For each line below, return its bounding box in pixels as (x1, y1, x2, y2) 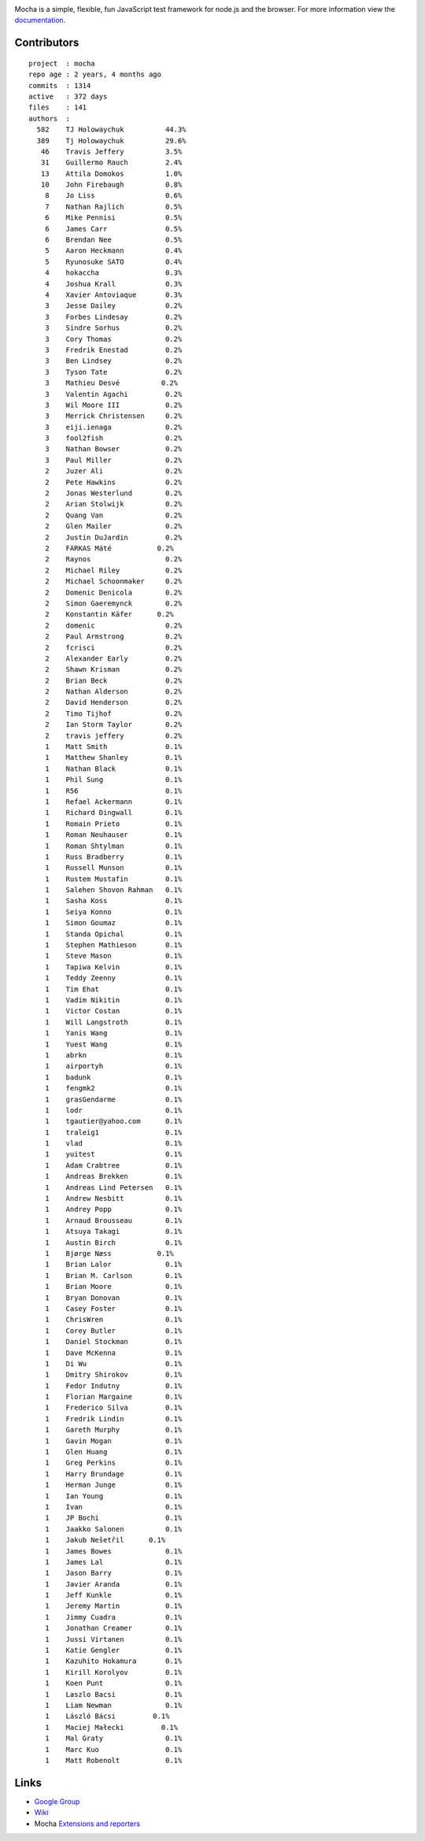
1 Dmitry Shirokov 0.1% (44, 1370, 183, 1380)
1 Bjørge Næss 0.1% (44, 1249, 175, 1258)
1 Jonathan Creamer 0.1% (44, 1624, 183, 1633)
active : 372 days (28, 91, 108, 101)
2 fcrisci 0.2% (44, 643, 183, 652)
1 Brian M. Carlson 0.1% (44, 1271, 183, 1280)
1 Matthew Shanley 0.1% (44, 753, 183, 762)
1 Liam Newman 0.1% (44, 1701, 183, 1709)
